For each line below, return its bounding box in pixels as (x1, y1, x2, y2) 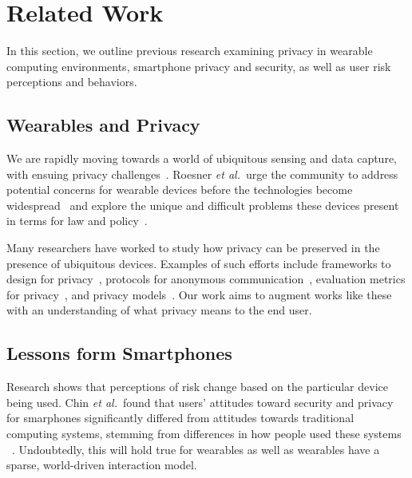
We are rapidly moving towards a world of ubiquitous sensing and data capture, (6, 150, 397, 167)
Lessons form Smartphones (6, 341, 232, 365)
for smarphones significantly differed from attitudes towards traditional (6, 409, 355, 426)
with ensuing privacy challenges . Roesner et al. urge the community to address (6, 165, 398, 182)
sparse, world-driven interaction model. (6, 456, 197, 473)
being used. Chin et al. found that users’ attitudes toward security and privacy (6, 393, 394, 410)
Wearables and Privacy (6, 113, 200, 137)
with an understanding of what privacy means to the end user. (6, 302, 312, 318)
